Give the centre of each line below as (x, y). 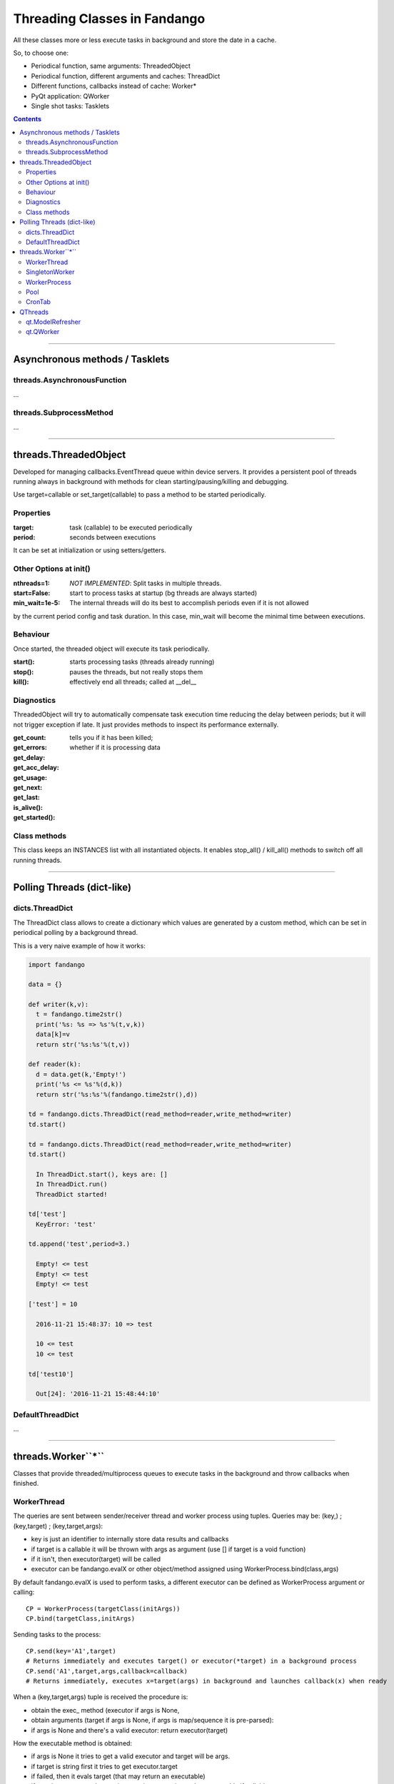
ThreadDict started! (72, 1194)
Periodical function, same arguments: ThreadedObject (111, 66)
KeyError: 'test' (66, 1224)
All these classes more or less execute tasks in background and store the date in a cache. (145, 40)
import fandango (57, 964)
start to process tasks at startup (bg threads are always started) (163, 593)
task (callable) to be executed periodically (131, 527)
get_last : (27, 797)
